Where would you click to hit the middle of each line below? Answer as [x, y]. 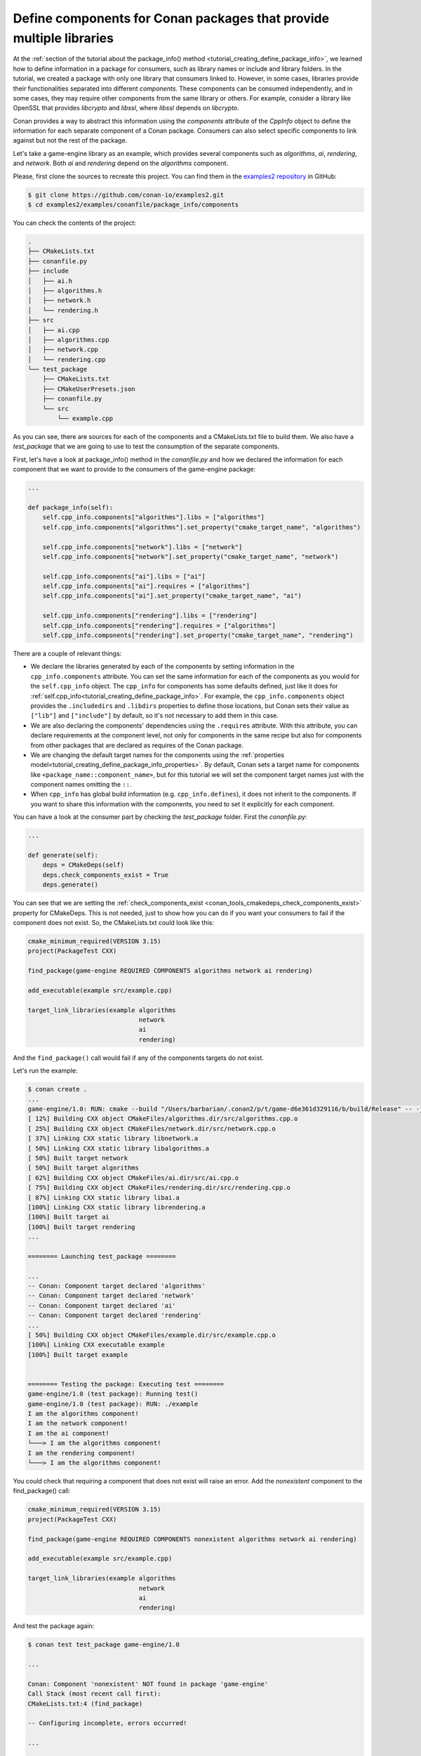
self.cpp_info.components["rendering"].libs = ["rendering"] [150, 616]
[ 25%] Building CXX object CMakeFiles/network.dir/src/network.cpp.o [152, 1128]
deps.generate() [70, 885]
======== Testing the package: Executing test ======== [126, 1384]
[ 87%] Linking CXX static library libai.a [104, 1197]
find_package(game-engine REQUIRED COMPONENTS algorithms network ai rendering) [170, 971]
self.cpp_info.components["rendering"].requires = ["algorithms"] [159, 625]
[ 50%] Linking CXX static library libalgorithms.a [119, 1148]
